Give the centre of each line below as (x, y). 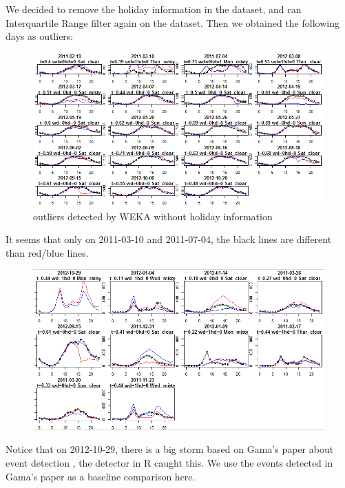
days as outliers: (40, 36)
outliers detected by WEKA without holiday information (153, 216)
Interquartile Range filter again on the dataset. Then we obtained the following (172, 22)
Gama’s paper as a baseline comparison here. (101, 476)
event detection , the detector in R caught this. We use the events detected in (169, 463)
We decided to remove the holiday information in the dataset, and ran (154, 9)
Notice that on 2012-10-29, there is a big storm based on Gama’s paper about (170, 449)
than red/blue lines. (47, 252)
